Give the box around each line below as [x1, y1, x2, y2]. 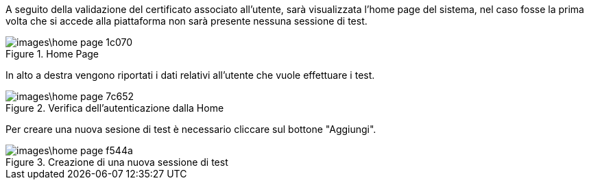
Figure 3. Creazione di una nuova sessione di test [5, 156, 228, 168]
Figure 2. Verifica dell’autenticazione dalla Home [5, 102, 224, 114]
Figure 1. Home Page [5, 48, 99, 60]
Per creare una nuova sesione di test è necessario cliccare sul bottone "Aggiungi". [5, 123, 376, 135]
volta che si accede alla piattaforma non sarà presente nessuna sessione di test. [5, 15, 368, 27]
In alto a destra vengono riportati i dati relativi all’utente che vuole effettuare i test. [5, 69, 375, 81]
